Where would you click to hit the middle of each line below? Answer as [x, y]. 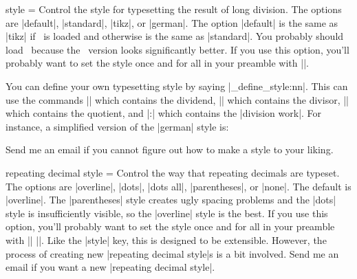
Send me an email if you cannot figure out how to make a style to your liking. [170, 149]
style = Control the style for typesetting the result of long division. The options [174, 9]
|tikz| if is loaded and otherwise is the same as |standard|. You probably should [175, 36]
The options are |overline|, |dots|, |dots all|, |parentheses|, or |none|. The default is [178, 186]
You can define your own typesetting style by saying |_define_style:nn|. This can [177, 86]
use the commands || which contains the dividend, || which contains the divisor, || [177, 99]
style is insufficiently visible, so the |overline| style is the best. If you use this [167, 213]
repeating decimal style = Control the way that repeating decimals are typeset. [173, 172]
